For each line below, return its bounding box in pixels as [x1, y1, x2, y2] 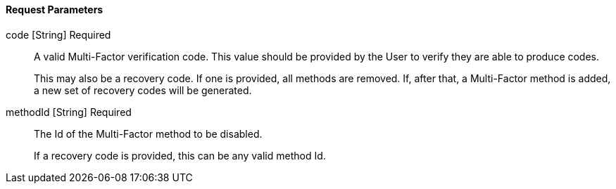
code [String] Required [6, 28, 111, 41]
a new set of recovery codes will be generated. [34, 84, 252, 96]
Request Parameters [6, 4, 103, 15]
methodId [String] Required [6, 105, 132, 118]
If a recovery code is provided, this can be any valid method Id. [34, 149, 326, 162]
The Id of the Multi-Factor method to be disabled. [34, 127, 263, 140]
